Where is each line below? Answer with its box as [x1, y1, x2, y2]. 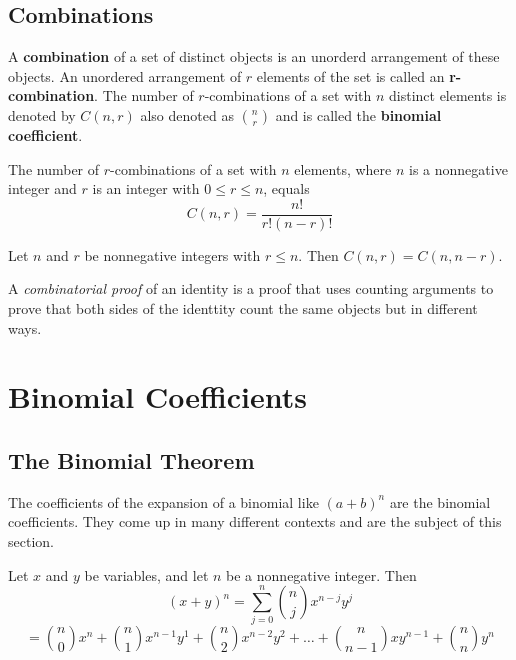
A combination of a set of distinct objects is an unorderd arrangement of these [8, 46, 500, 67]
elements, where [294, 158, 392, 179]
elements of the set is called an [256, 65, 445, 86]
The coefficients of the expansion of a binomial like [8, 491, 319, 512]
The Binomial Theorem [8, 444, 255, 475]
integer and [8, 178, 77, 199]
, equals [263, 178, 310, 199]
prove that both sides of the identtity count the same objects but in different [8, 298, 478, 319]
